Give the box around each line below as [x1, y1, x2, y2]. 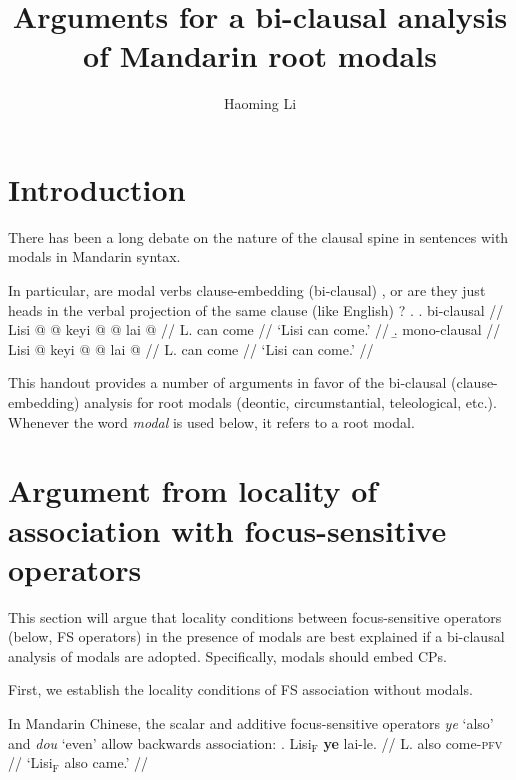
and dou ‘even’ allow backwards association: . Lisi [8, 732, 312, 753]
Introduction [8, 168, 186, 209]
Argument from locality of [8, 470, 378, 511]
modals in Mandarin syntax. [8, 246, 181, 267]
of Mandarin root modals [83, 35, 437, 76]
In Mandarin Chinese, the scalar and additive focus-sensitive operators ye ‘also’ [8, 713, 494, 734]
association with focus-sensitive [8, 509, 447, 550]
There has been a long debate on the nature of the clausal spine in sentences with [8, 226, 509, 247]
